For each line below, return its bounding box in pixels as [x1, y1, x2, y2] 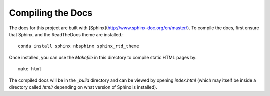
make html [18, 66, 42, 72]
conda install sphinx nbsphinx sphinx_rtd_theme [18, 43, 139, 49]
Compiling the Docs [9, 7, 93, 18]
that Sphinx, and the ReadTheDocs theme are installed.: [9, 31, 124, 37]
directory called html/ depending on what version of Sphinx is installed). [9, 84, 157, 90]
